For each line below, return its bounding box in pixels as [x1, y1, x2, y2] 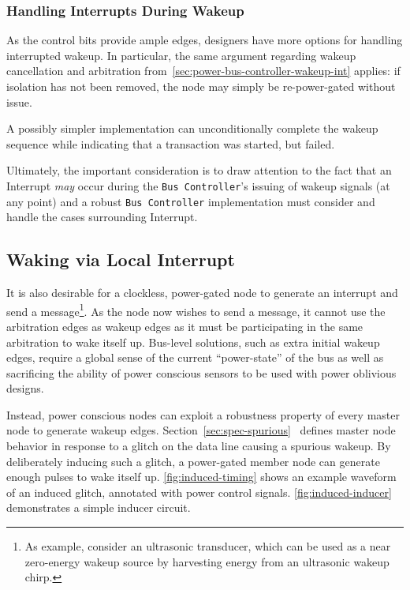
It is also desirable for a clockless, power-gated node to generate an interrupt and [6, 284, 398, 301]
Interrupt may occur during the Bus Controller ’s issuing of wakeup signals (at [6, 177, 390, 194]
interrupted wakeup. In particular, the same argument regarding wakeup [6, 47, 356, 63]
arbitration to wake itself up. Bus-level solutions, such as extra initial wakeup [6, 333, 380, 350]
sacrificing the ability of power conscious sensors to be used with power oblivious [6, 364, 397, 381]
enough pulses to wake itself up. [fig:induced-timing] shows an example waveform [6, 468, 397, 485]
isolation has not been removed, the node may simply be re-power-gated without [6, 78, 396, 94]
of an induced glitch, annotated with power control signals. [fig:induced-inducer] [6, 483, 392, 500]
